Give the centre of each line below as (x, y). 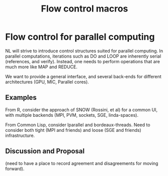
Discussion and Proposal (45, 151)
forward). (15, 168)
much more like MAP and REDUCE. (41, 67)
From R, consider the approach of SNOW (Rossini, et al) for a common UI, (81, 110)
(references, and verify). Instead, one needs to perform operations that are (82, 61)
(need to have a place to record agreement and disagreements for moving (82, 163)
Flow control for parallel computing (80, 37)
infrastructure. (20, 135)
